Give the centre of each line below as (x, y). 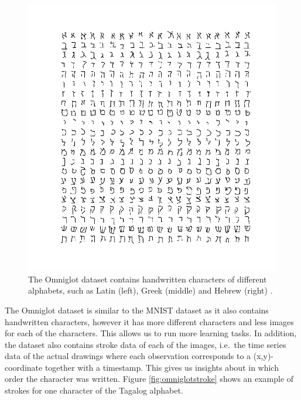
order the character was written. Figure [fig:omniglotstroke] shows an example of (149, 379)
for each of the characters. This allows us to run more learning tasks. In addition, (151, 333)
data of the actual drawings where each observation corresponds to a (128, 356)
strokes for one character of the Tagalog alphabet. (94, 390)
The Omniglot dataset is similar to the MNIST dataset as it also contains (137, 310)
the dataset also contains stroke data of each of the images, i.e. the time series (146, 344)
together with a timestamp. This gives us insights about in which (162, 367)
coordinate (24, 367)
